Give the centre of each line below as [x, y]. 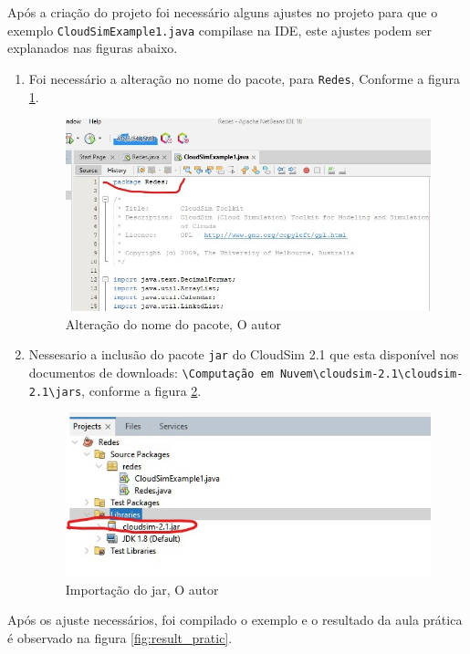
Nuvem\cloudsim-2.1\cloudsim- [371, 374]
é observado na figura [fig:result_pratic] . [120, 637]
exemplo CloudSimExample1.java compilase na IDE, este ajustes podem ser [219, 30]
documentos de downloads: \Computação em [151, 372]
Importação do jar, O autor [142, 589]
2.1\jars [55, 392]
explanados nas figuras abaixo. [93, 48]
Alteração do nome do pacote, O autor [173, 323]
